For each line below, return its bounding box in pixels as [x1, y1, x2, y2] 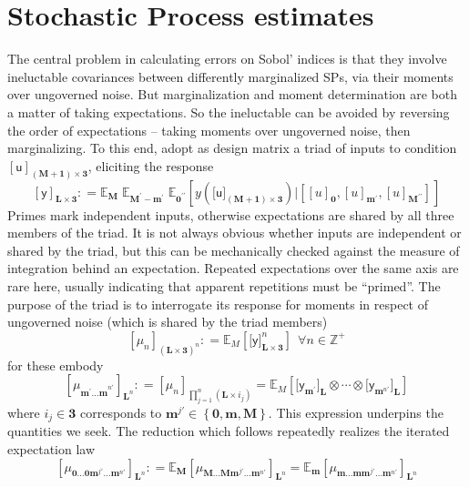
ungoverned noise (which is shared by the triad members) [7, 312, 328, 331]
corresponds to [79, 402, 162, 421]
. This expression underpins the [268, 402, 444, 421]
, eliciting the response [87, 156, 214, 175]
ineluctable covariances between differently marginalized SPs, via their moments [7, 66, 454, 86]
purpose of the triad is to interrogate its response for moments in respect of [7, 294, 429, 313]
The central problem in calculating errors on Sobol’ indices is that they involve [7, 49, 447, 68]
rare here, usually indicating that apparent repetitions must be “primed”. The [7, 276, 441, 295]
